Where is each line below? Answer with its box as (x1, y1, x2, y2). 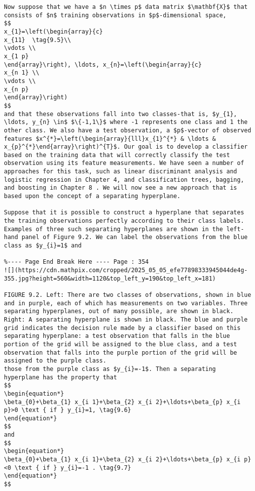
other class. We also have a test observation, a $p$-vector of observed (4, 126, 252, 134)
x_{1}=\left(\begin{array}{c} (4, 28, 103, 35)
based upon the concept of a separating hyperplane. (4, 193, 181, 200)
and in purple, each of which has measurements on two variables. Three (4, 299, 248, 307)
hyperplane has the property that (4, 373, 117, 381)
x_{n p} (4, 85, 29, 93)
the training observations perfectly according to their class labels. (4, 217, 244, 225)
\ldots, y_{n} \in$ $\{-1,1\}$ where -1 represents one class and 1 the (4, 119, 248, 126)
